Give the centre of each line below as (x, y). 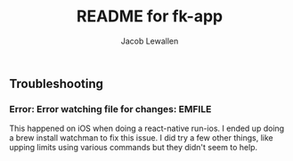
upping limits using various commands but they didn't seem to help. (134, 148)
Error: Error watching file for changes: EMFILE (110, 109)
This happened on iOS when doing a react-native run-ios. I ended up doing (147, 129)
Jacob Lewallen (150, 41)
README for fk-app (150, 16)
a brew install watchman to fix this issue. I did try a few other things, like (141, 138)
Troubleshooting (57, 83)
